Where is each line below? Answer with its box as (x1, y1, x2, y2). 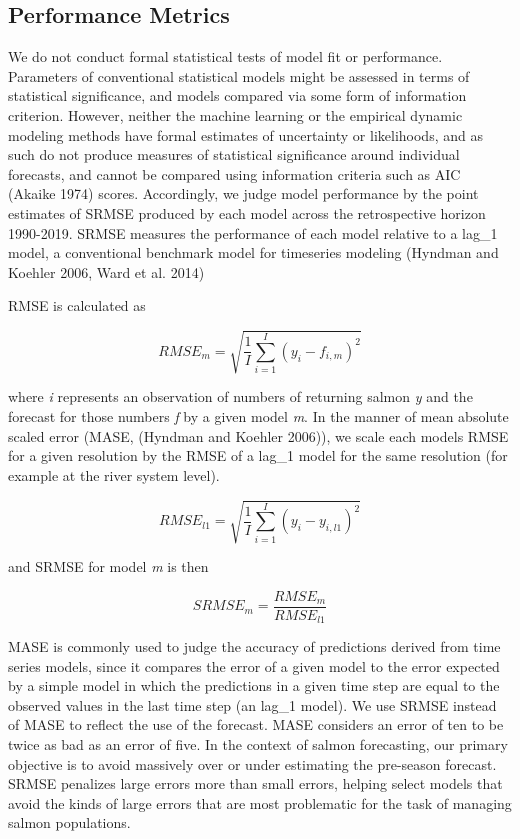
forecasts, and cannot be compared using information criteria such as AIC (8, 163, 461, 184)
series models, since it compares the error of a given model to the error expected (8, 655, 500, 676)
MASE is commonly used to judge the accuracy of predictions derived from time (8, 636, 501, 657)
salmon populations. (8, 812, 131, 833)
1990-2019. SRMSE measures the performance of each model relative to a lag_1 (8, 222, 498, 243)
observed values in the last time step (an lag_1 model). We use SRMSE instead (8, 694, 497, 715)
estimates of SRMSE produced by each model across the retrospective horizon (8, 202, 486, 223)
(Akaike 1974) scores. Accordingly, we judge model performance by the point (8, 183, 479, 204)
